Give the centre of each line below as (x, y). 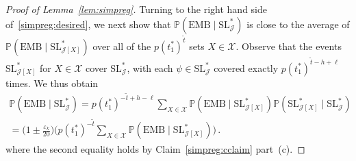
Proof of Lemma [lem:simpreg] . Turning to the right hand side (136, 9)
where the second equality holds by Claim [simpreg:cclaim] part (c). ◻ (155, 148)
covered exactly (246, 67)
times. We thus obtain (52, 83)
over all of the (122, 46)
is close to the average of (298, 24)
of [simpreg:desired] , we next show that (88, 24)
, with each (150, 67)
